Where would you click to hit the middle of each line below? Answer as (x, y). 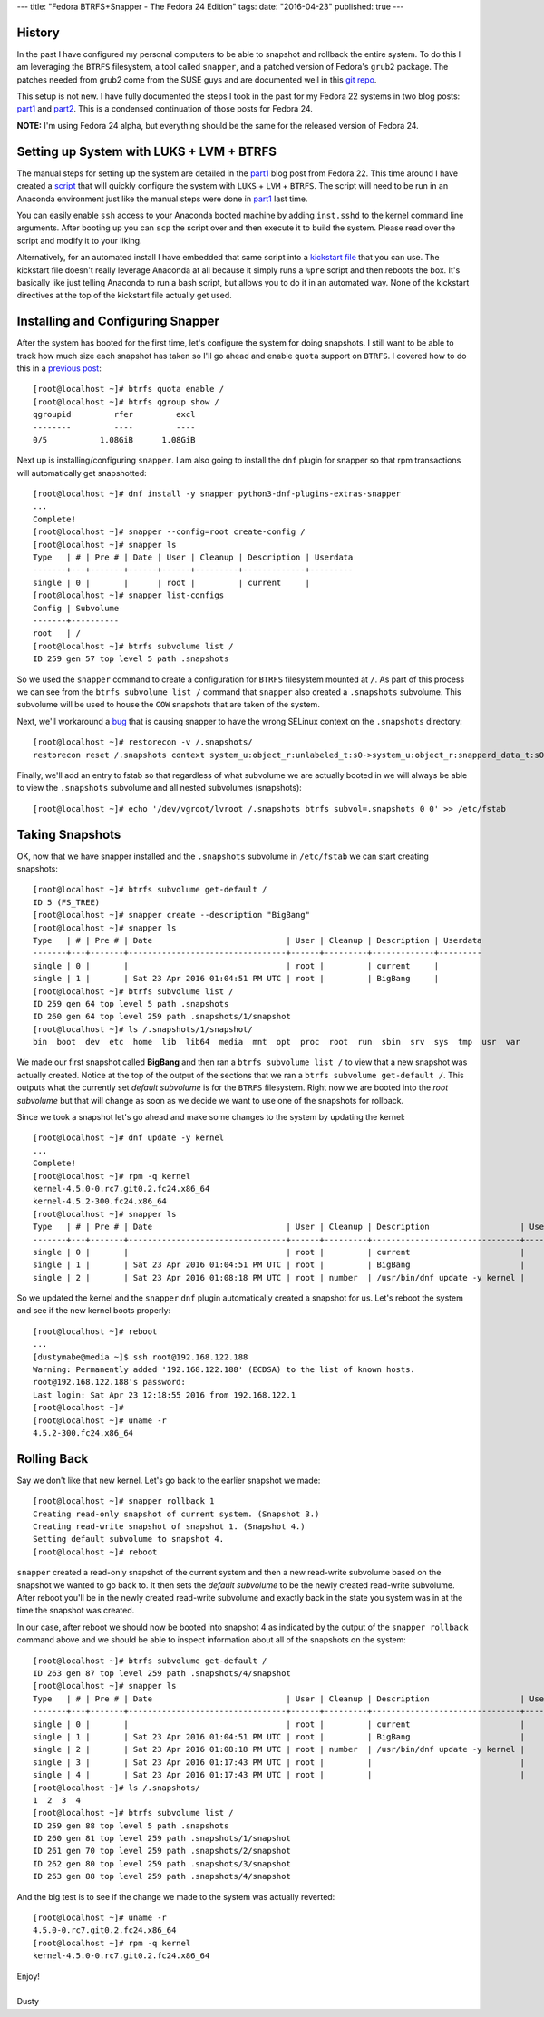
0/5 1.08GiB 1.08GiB (114, 439)
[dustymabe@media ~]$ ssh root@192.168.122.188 (141, 1357)
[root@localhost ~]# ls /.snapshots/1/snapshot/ (143, 1029)
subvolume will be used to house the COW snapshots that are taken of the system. (169, 705)
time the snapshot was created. (76, 1611)
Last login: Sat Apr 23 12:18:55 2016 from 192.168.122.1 (165, 1395)
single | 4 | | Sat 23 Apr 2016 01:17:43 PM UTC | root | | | (279, 1775)
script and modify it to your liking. (79, 240)
